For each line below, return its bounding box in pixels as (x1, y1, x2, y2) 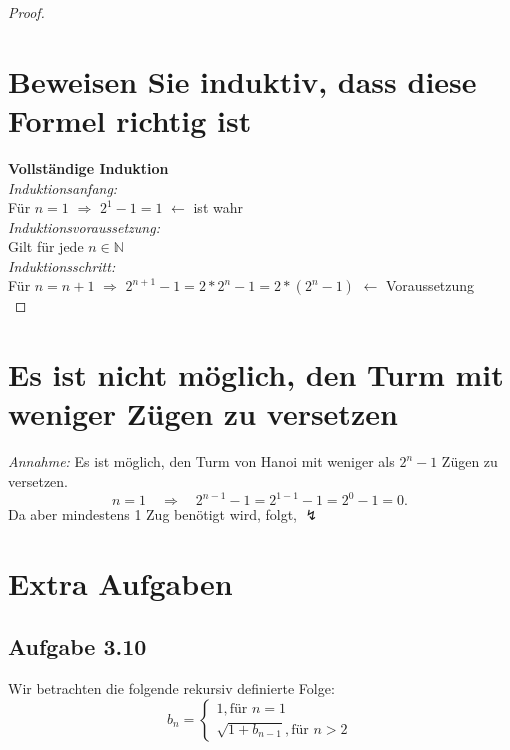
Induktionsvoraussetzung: (8, 216, 160, 237)
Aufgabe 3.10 (8, 631, 147, 662)
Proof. (8, 2, 45, 22)
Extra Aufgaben (8, 562, 233, 603)
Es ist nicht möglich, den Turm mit (8, 354, 504, 395)
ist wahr (193, 197, 243, 218)
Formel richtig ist (8, 99, 252, 140)
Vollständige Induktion (8, 157, 169, 178)
